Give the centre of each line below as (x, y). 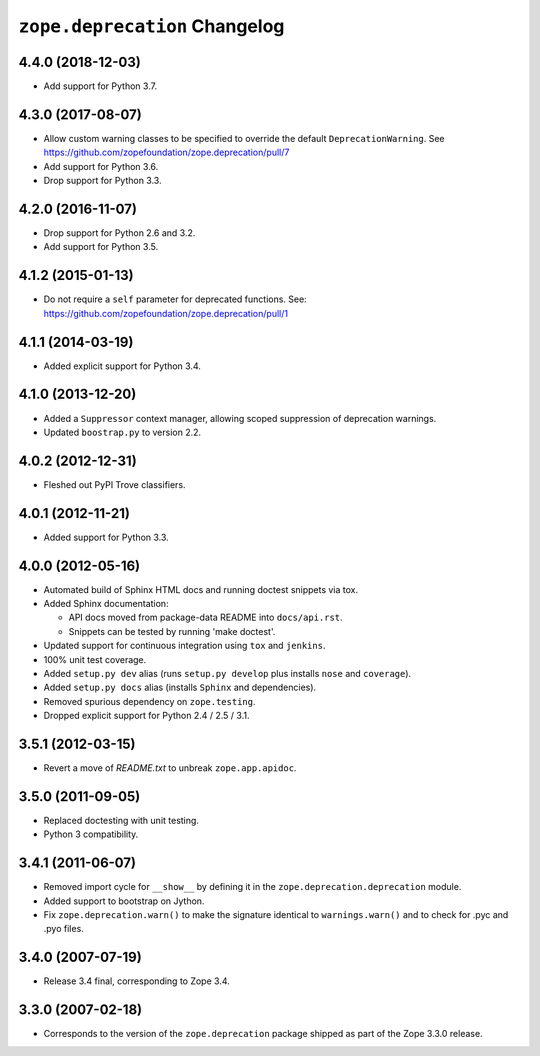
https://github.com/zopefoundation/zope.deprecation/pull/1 (166, 313)
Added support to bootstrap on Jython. (124, 901)
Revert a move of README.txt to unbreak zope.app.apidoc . (170, 768)
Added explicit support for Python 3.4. (122, 366)
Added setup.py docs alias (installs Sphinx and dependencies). (180, 687)
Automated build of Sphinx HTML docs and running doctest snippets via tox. (201, 589)
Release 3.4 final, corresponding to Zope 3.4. (136, 981)
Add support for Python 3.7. (100, 86)
